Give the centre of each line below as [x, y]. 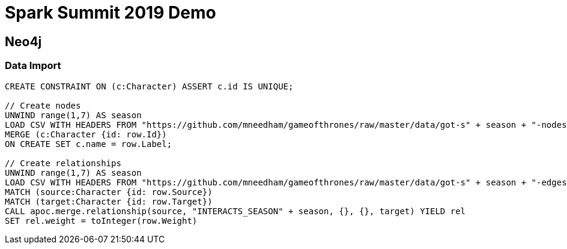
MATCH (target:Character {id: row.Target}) [109, 201]
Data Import [33, 66]
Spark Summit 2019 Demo [111, 13]
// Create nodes [43, 105]
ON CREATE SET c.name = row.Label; [89, 144]
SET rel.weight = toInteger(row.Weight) [101, 220]
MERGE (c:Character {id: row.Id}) [86, 134]
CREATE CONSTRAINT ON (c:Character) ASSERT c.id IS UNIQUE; [149, 86]
